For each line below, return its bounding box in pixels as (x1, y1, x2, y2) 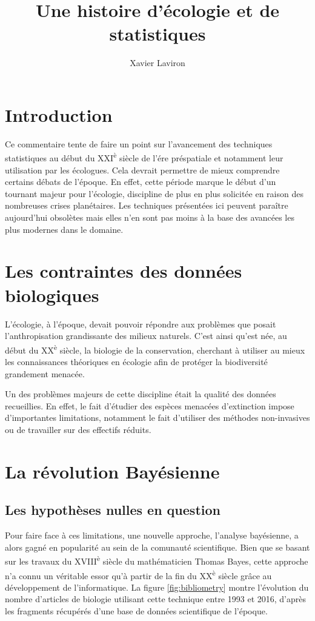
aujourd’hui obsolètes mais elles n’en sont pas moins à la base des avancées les (5, 211, 294, 224)
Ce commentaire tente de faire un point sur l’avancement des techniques (5, 137, 273, 150)
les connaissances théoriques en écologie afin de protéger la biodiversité (5, 355, 268, 368)
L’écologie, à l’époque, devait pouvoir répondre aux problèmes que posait (5, 317, 276, 330)
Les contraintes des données (5, 258, 242, 283)
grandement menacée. (5, 367, 85, 380)
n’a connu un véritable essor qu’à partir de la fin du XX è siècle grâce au (5, 567, 272, 582)
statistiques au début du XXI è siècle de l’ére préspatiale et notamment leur (5, 150, 283, 164)
